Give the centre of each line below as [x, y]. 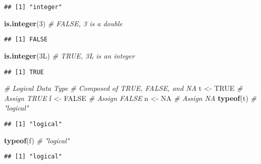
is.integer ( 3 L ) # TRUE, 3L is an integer [70, 55]
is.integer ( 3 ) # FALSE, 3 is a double [63, 23]
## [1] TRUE [24, 72]
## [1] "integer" [33, 7]
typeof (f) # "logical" [37, 140]
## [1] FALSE [26, 40]
